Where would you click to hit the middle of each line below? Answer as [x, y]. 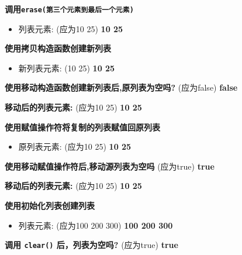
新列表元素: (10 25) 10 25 [67, 68]
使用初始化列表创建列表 [50, 205]
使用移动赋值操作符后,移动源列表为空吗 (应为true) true [110, 166]
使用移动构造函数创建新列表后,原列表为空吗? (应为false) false [121, 87]
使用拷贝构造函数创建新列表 [58, 48]
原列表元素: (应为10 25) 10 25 [75, 147]
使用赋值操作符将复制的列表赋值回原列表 [82, 127]
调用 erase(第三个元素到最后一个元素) [69, 9]
